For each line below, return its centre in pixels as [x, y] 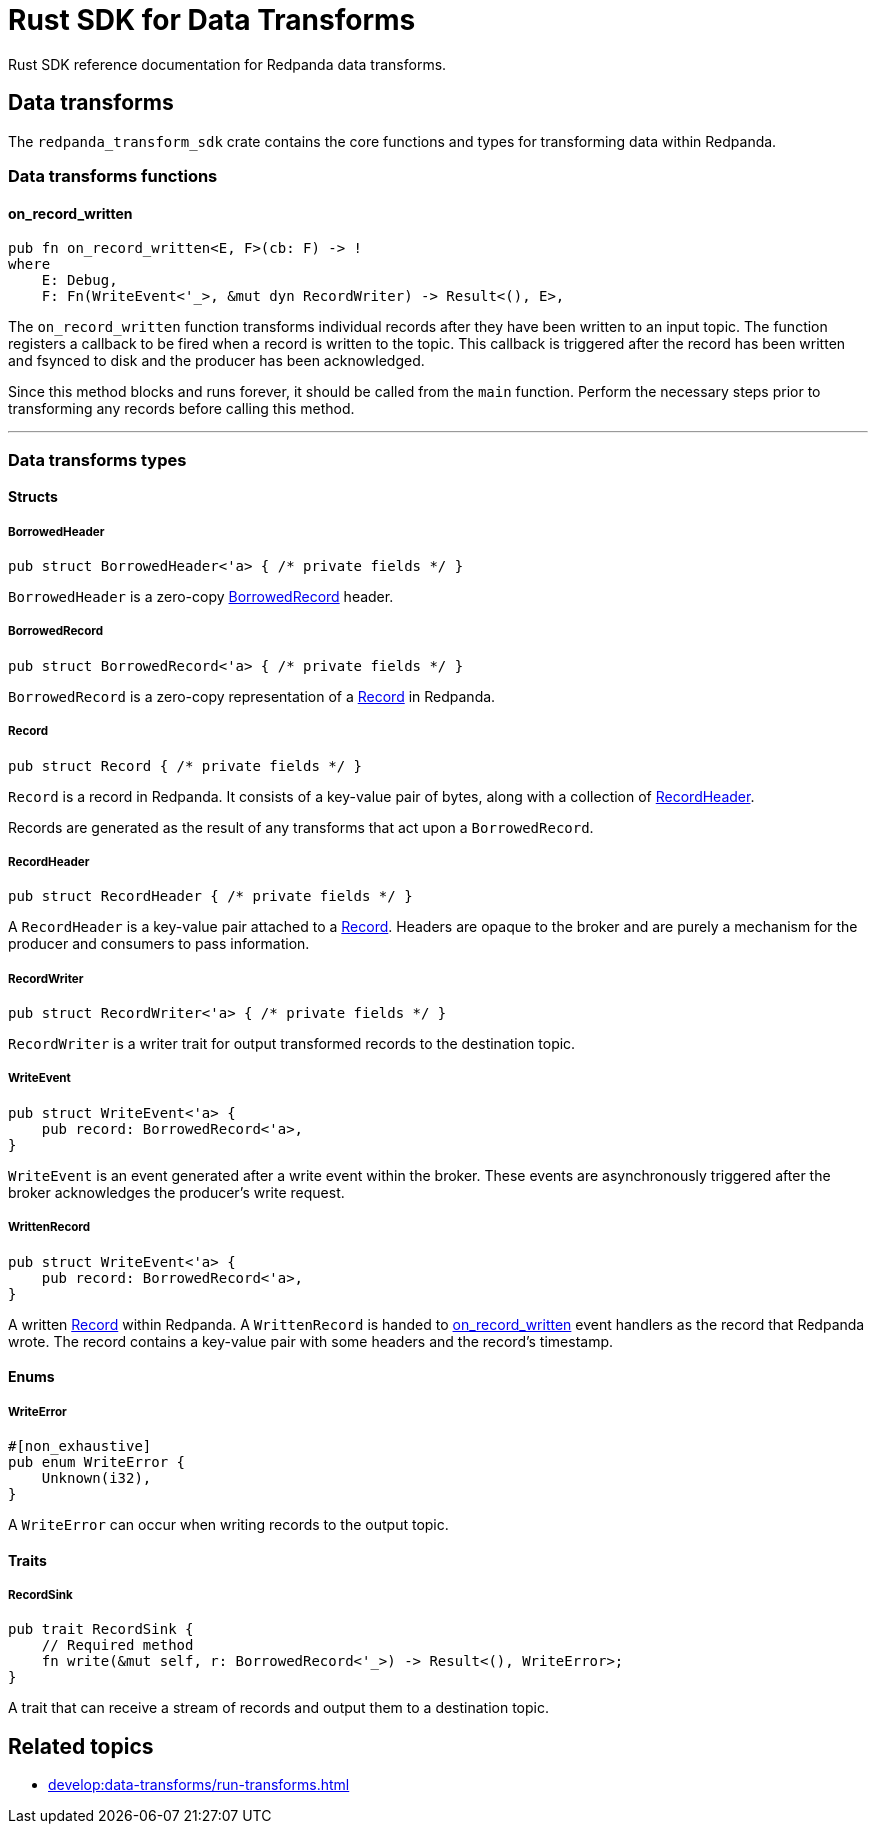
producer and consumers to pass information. [159, 944]
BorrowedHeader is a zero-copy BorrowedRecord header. [201, 596]
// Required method [117, 1645]
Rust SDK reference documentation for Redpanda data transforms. [227, 64]
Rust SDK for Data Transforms [212, 20]
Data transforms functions [113, 175]
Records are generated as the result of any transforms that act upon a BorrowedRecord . [301, 827]
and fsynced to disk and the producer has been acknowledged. [216, 361]
